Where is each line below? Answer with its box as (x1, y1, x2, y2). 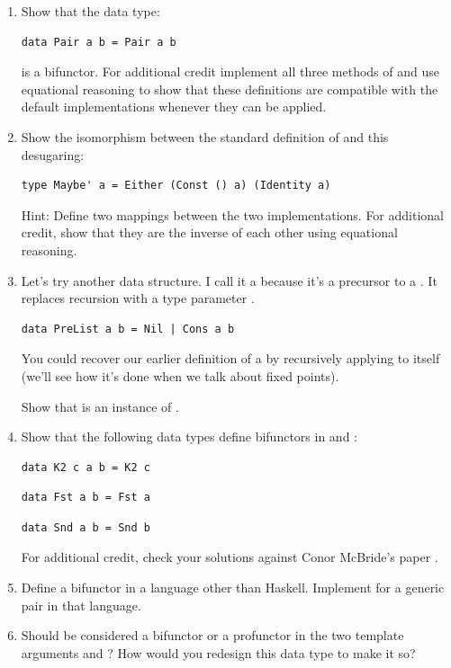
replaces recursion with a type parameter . (21, 289, 255, 307)
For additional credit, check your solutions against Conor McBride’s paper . (21, 548, 438, 566)
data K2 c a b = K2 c (21, 460, 150, 474)
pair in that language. (21, 595, 141, 614)
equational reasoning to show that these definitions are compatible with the (21, 79, 438, 98)
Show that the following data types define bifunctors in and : (21, 427, 357, 446)
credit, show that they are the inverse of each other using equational (21, 223, 398, 242)
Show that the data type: (21, 2, 160, 20)
